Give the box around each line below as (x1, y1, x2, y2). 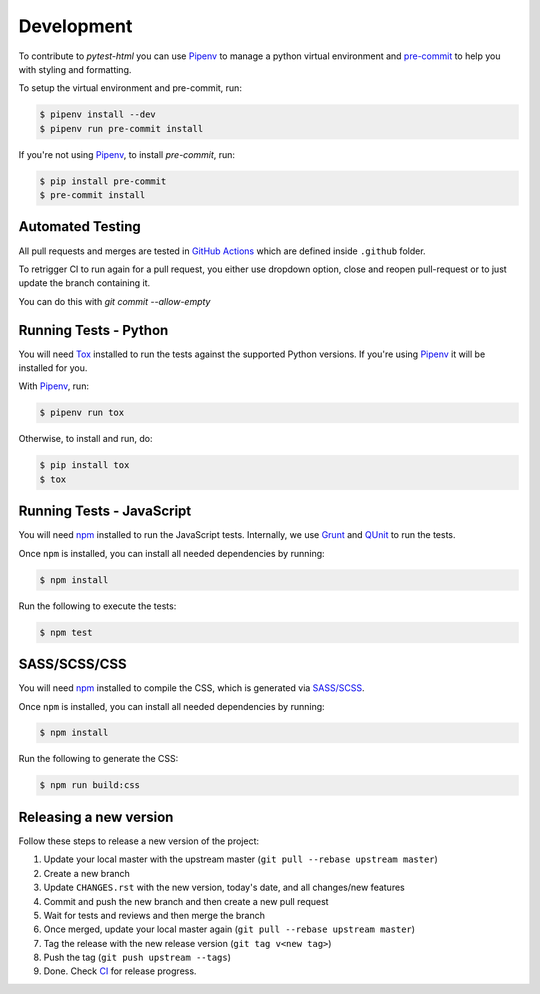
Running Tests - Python (18, 321, 169, 339)
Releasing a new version (18, 808, 174, 825)
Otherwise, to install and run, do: (18, 433, 153, 445)
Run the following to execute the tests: (18, 600, 177, 612)
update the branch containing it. (18, 277, 150, 289)
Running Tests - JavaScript (18, 503, 192, 520)
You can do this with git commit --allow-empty (18, 295, 211, 307)
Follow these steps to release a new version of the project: (18, 835, 260, 847)
